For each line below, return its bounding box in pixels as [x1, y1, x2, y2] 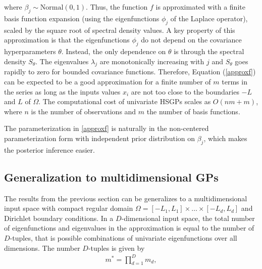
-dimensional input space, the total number [121, 212, 255, 223]
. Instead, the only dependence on [61, 46, 166, 56]
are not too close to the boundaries [131, 86, 239, 97]
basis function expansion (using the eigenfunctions [4, 13, 160, 23]
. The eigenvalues [35, 56, 89, 66]
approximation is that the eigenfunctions [4, 34, 130, 45]
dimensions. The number [4, 242, 80, 253]
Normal [40, 4, 64, 11]
